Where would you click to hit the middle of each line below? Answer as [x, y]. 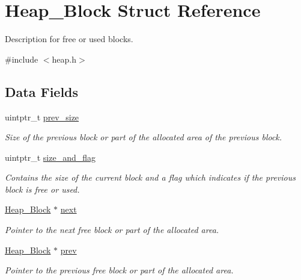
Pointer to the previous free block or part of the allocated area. [119, 270]
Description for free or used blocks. [69, 39]
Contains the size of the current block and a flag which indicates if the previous [150, 177]
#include [22, 59]
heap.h [64, 59]
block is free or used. [42, 189]
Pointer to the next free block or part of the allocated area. [112, 230]
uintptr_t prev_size [42, 117]
